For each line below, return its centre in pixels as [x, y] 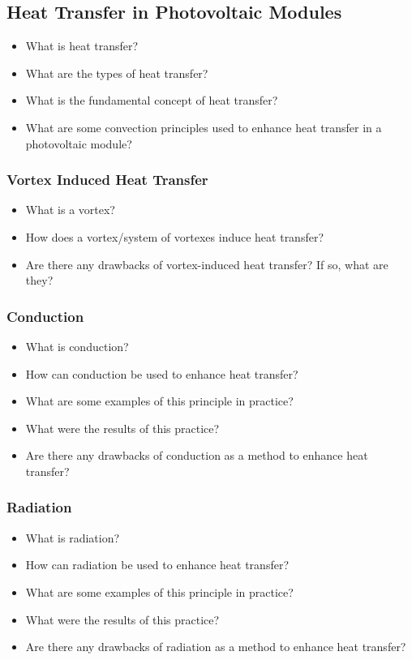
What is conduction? [77, 346]
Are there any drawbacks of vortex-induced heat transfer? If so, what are [207, 264]
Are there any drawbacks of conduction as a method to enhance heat [197, 455]
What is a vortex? [70, 210]
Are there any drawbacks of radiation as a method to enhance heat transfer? [216, 647]
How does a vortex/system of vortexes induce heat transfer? [175, 236]
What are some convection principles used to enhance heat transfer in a [204, 127]
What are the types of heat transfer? [117, 73]
